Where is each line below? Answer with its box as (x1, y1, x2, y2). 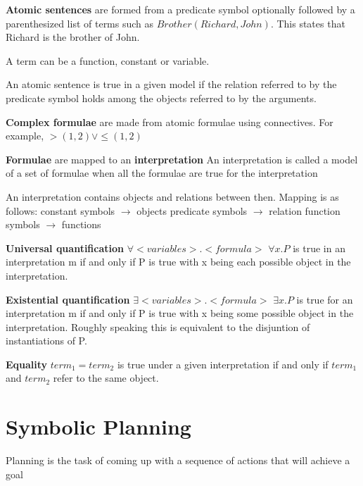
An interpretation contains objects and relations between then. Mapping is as (6, 189, 339, 204)
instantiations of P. (6, 333, 87, 348)
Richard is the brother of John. (6, 30, 140, 44)
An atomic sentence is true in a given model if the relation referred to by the (6, 77, 337, 92)
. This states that (270, 15, 345, 30)
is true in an (293, 240, 345, 255)
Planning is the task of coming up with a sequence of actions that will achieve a (6, 453, 350, 468)
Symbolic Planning (6, 412, 191, 441)
